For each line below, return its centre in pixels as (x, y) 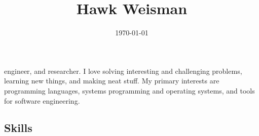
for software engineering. (42, 100)
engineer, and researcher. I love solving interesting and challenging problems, (123, 71)
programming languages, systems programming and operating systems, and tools (129, 90)
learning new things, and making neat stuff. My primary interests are (112, 81)
